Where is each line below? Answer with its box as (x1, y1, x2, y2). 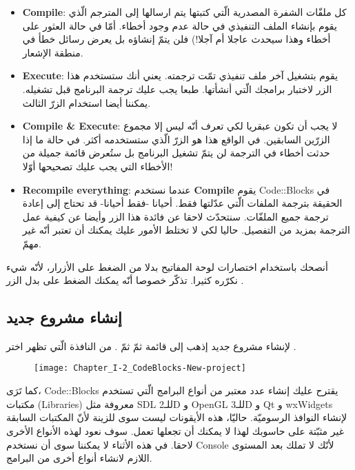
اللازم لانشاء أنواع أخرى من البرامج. (6, 451, 152, 465)
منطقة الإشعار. (22, 45, 83, 59)
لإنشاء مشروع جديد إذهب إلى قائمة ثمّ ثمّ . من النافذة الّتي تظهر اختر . (6, 338, 296, 353)
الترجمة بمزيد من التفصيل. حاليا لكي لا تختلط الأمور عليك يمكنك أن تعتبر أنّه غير (22, 223, 350, 237)
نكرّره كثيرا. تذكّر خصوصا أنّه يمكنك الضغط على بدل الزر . (6, 273, 244, 287)
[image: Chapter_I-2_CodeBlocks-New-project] (34, 363, 246, 374)
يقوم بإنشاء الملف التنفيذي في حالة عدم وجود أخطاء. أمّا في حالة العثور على (22, 18, 337, 32)
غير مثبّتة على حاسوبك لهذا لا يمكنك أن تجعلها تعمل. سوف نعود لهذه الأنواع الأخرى (6, 423, 345, 438)
